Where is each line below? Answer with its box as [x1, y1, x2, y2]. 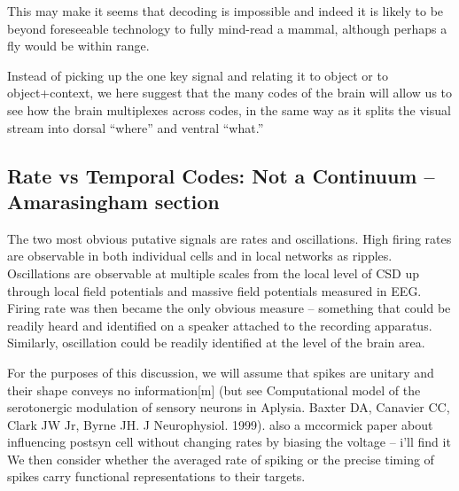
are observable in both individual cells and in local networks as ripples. [7, 246, 393, 265]
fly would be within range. [7, 36, 150, 55]
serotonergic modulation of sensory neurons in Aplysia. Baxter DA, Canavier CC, [7, 398, 450, 417]
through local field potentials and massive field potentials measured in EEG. [7, 281, 422, 300]
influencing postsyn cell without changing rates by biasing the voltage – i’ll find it [7, 433, 451, 451]
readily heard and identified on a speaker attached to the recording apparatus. [7, 316, 432, 334]
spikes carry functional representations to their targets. [7, 467, 306, 486]
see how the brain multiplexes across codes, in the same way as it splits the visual [7, 100, 451, 119]
